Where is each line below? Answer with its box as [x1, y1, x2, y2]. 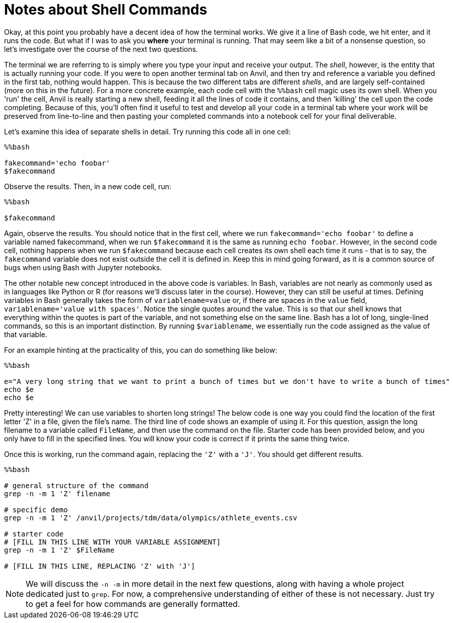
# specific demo [4, 505, 68, 514]
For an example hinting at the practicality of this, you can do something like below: [4, 345, 277, 354]
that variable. [4, 330, 47, 339]
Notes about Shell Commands [4, 1, 208, 18]
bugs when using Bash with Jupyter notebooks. [4, 263, 162, 272]
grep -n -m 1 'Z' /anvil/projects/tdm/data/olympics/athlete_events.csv [4, 513, 297, 522]
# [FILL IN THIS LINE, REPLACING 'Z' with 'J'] [4, 562, 196, 570]
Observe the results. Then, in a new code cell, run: [4, 182, 171, 191]
